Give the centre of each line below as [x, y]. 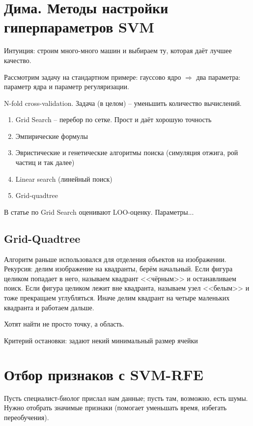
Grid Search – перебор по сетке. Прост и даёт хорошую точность [113, 119]
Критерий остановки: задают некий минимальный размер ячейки [101, 340]
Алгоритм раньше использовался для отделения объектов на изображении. [115, 259]
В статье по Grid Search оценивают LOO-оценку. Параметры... [99, 212]
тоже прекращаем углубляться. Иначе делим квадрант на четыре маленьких [117, 298]
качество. [18, 60]
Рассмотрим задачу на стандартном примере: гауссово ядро [93, 77]
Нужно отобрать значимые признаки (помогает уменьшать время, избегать [115, 408]
